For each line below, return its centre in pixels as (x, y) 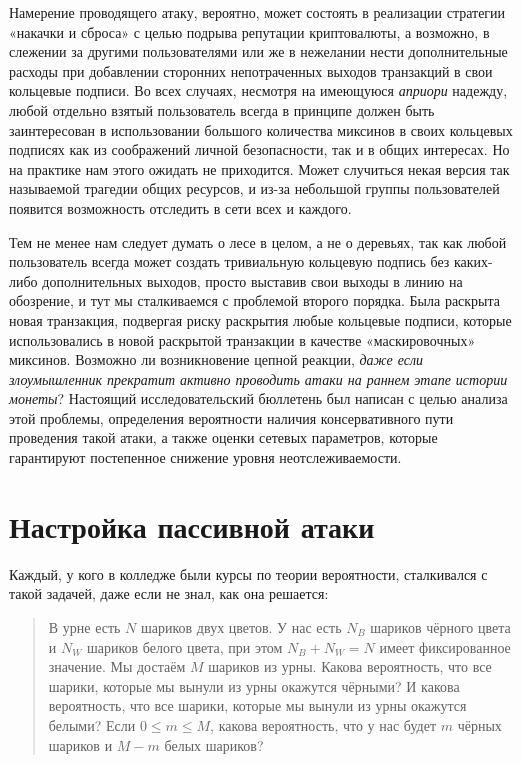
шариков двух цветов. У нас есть (241, 626)
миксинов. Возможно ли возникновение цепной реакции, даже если (216, 359)
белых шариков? (214, 744)
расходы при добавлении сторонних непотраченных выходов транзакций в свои (251, 70)
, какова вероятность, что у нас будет (323, 724)
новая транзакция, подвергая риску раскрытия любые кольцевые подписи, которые (260, 319)
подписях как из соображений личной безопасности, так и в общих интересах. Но (259, 149)
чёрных (479, 724)
